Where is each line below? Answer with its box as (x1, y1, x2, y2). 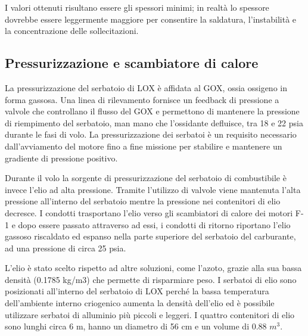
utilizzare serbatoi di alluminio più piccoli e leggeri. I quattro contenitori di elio (5, 308, 295, 321)
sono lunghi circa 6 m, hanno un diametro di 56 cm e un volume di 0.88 (5, 320, 267, 332)
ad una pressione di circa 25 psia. (5, 241, 126, 254)
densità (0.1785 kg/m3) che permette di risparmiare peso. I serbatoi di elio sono (5, 273, 297, 285)
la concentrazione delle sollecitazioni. (5, 24, 139, 37)
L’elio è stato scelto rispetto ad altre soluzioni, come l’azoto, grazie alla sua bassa (5, 262, 302, 274)
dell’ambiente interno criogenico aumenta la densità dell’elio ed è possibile (5, 297, 275, 309)
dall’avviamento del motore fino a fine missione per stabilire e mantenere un (5, 139, 282, 152)
